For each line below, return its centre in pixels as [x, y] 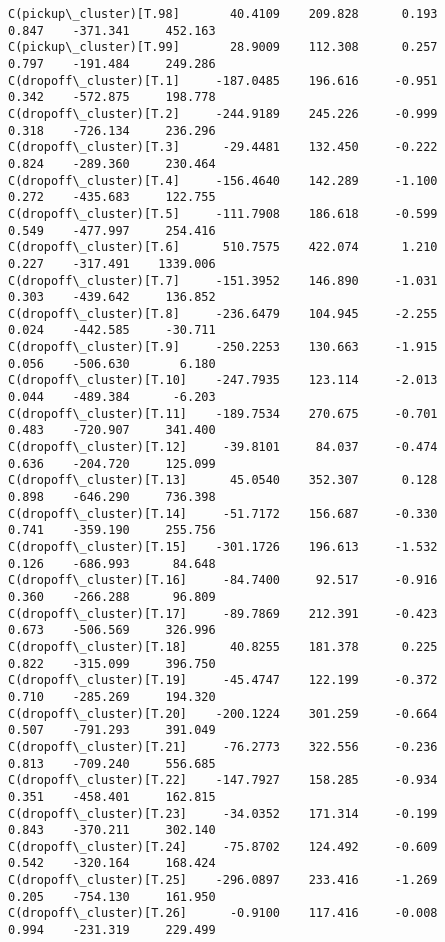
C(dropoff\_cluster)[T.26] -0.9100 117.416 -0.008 [223, 913]
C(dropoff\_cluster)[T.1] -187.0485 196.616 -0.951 [223, 80]
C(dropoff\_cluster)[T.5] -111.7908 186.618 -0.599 [223, 213]
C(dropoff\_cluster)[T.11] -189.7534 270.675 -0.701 [223, 413]
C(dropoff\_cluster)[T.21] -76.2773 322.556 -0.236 [223, 746]
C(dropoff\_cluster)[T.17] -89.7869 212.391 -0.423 [223, 613]
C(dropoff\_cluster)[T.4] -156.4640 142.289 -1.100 [223, 180]
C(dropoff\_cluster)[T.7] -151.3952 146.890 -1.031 [223, 280]
